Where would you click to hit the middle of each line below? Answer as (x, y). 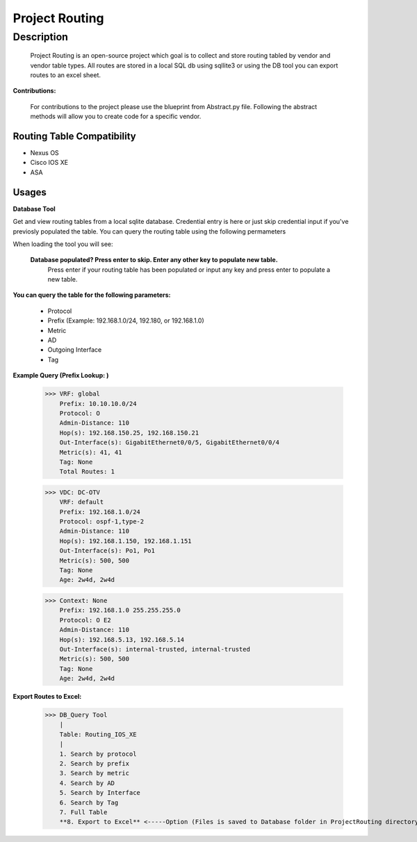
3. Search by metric (95, 773)
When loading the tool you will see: (63, 244)
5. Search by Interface (100, 793)
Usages (30, 192)
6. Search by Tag (89, 802)
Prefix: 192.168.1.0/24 (100, 512)
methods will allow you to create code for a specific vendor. (116, 116)
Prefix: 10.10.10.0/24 (98, 404)
